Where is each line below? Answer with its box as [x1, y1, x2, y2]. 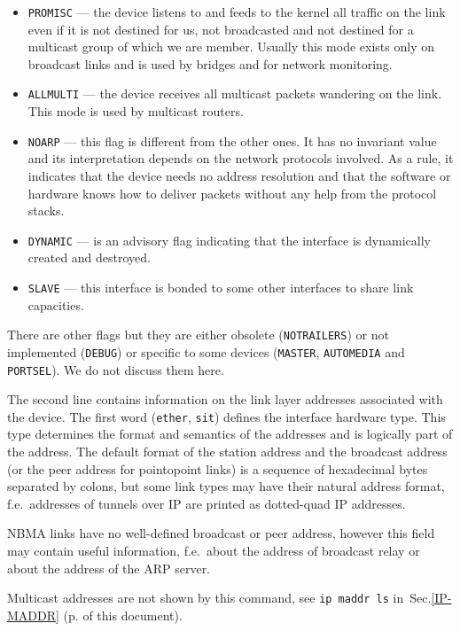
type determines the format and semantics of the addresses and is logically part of [7, 425, 453, 443]
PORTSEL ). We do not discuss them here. [7, 360, 224, 378]
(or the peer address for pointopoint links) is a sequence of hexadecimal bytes [7, 459, 428, 478]
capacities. [27, 295, 84, 314]
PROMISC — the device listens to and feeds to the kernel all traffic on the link [27, 3, 446, 20]
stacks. [27, 201, 65, 220]
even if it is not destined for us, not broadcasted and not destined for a [27, 19, 414, 38]
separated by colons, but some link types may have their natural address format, [7, 477, 445, 495]
